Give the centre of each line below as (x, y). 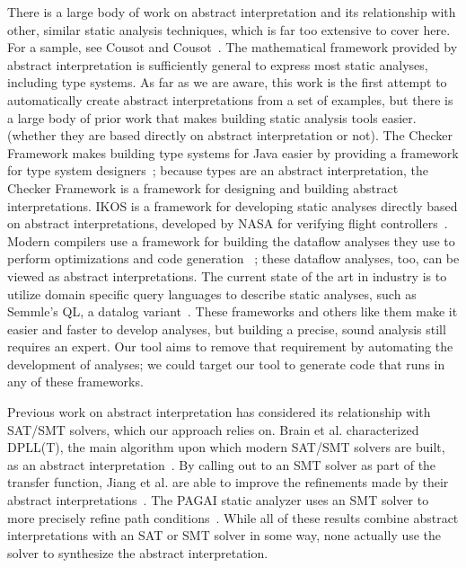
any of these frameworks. (75, 382)
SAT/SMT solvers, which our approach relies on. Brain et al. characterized (213, 429)
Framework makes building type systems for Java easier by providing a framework (233, 152)
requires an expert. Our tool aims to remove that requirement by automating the (230, 346)
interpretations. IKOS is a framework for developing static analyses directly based (233, 205)
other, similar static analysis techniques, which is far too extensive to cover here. (229, 29)
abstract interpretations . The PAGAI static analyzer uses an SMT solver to (218, 500)
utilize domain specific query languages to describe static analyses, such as (212, 293)
